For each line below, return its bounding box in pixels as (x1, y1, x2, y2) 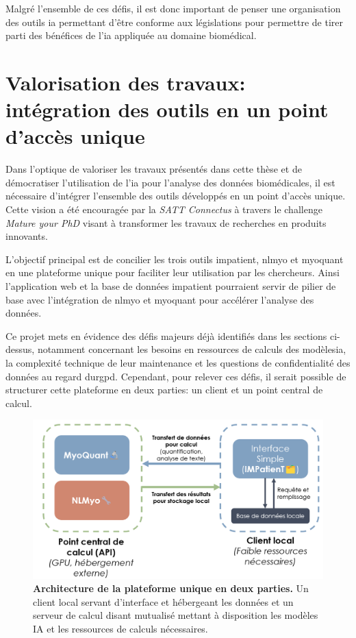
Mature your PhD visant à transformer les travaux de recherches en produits (5, 215, 327, 230)
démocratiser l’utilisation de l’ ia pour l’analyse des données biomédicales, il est (5, 175, 335, 189)
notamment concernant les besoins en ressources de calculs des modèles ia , (37, 342, 346, 356)
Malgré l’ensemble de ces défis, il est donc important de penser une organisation (5, 1, 341, 15)
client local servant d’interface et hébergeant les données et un (33, 594, 294, 609)
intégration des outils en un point (5, 95, 329, 123)
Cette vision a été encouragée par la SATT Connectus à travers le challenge (5, 202, 322, 217)
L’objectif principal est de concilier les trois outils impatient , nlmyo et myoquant (5, 251, 344, 266)
